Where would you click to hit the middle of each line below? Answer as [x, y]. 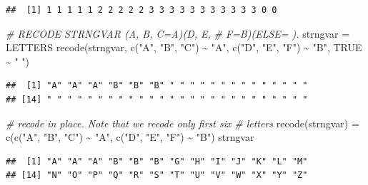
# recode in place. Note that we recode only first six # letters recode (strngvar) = [183, 123]
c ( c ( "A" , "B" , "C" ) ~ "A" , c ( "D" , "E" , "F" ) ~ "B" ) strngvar [130, 137]
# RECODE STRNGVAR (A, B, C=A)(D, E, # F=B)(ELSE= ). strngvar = [178, 33]
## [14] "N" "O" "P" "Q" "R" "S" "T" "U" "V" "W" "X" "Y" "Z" [157, 175]
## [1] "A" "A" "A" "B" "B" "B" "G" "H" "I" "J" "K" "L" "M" [157, 161]
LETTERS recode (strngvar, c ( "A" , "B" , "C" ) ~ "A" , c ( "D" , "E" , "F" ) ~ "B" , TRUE [184, 47]
